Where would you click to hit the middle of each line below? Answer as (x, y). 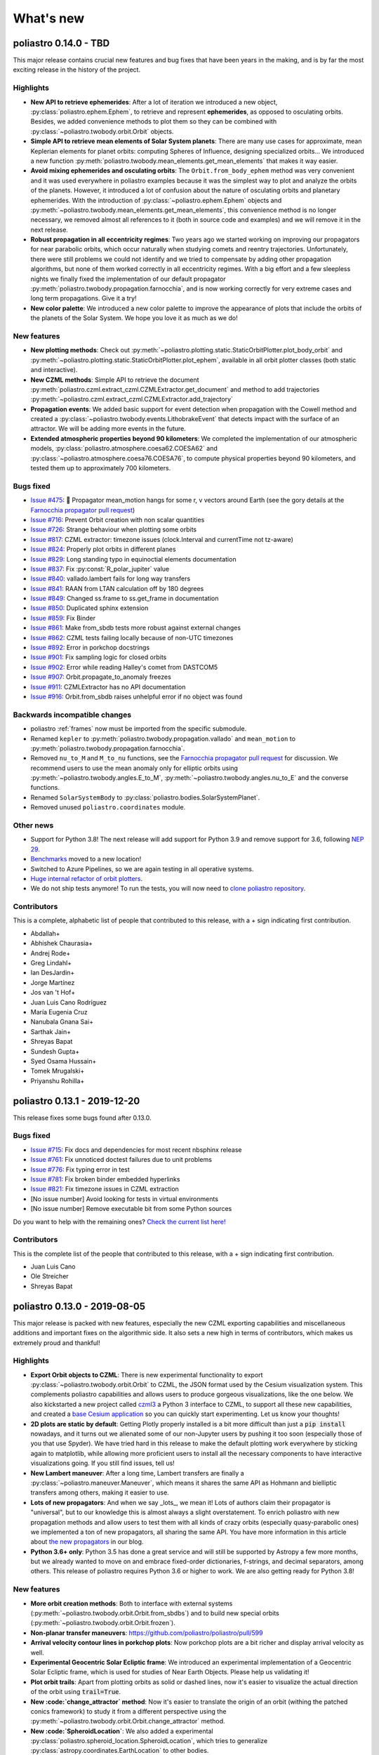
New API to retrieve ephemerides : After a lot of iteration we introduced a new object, (154, 102)
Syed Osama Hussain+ (64, 1061)
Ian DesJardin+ (53, 973)
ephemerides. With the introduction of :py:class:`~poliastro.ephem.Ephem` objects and (156, 200)
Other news (33, 825)
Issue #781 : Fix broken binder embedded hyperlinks (105, 1179)
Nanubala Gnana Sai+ (62, 1022)
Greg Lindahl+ (51, 963)
